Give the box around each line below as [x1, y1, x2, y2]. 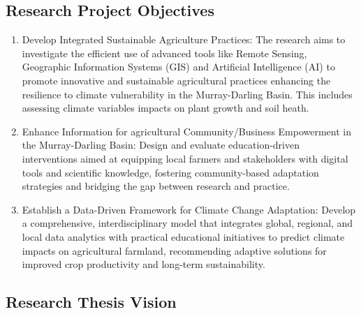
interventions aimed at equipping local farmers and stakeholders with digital [22, 151, 348, 165]
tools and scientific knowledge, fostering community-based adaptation [22, 165, 319, 179]
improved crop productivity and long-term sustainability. [22, 257, 265, 271]
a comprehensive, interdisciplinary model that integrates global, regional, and [22, 216, 353, 230]
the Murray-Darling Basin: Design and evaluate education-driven [22, 137, 300, 152]
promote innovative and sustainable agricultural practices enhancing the [22, 73, 331, 87]
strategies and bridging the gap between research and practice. [22, 179, 290, 193]
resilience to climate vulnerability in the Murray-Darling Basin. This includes [22, 87, 353, 101]
